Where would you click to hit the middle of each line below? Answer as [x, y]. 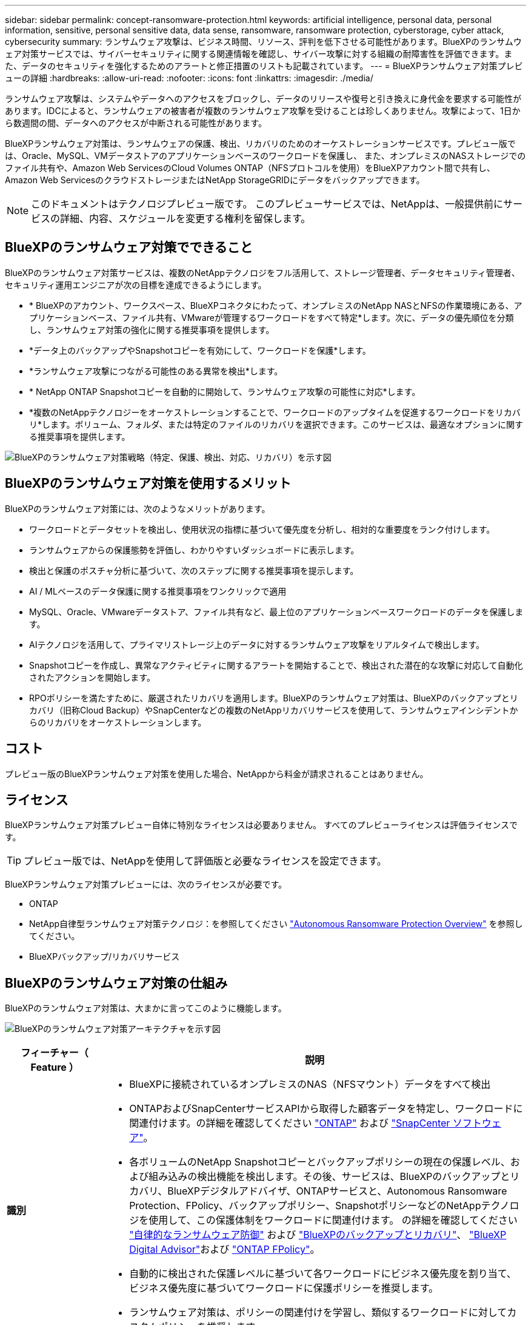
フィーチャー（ [55, 1053]
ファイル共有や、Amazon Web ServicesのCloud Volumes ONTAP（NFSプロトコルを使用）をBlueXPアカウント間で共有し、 [250, 168]
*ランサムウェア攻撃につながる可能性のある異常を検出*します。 [156, 371]
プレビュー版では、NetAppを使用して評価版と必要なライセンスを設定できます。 [205, 861]
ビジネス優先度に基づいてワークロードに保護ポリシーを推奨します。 [284, 1288]
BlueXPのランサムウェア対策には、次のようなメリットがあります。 [138, 508]
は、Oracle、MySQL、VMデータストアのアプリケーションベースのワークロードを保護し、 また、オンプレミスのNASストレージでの [265, 156]
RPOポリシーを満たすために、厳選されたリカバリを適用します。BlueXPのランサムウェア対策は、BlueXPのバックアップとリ [274, 698]
